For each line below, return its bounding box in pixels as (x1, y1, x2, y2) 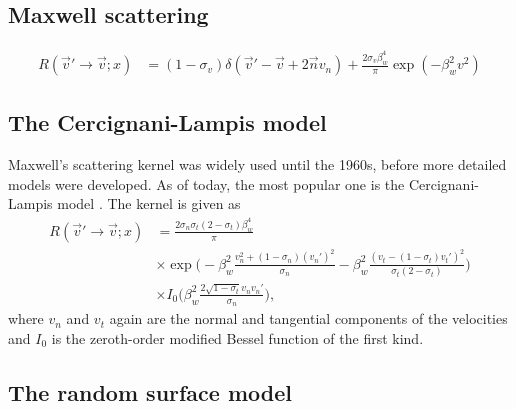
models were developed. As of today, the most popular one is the (8, 173, 405, 194)
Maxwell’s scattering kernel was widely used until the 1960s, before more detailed (8, 154, 507, 175)
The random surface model (8, 376, 293, 407)
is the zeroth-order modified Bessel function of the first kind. (51, 327, 424, 348)
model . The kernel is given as (57, 193, 241, 214)
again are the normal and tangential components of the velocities (109, 308, 508, 329)
